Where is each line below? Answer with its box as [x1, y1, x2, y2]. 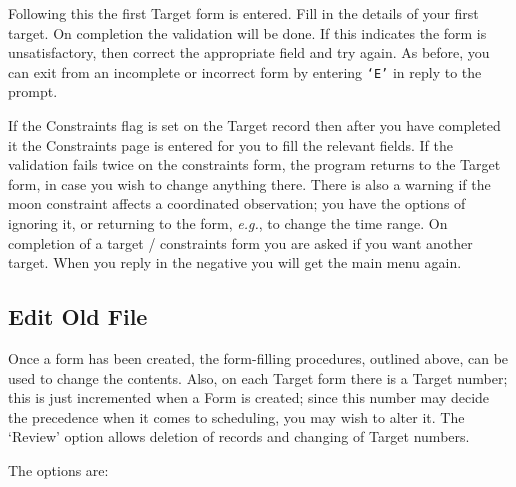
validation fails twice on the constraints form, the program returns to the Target [8, 154, 501, 175]
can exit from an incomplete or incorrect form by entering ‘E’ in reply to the [8, 61, 482, 82]
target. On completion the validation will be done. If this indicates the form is [8, 22, 487, 43]
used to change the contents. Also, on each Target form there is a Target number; [8, 367, 508, 388]
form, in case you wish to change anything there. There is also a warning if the [8, 173, 491, 194]
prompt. [8, 81, 58, 102]
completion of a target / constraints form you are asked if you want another [8, 232, 473, 253]
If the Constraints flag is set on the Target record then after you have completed [8, 115, 501, 136]
